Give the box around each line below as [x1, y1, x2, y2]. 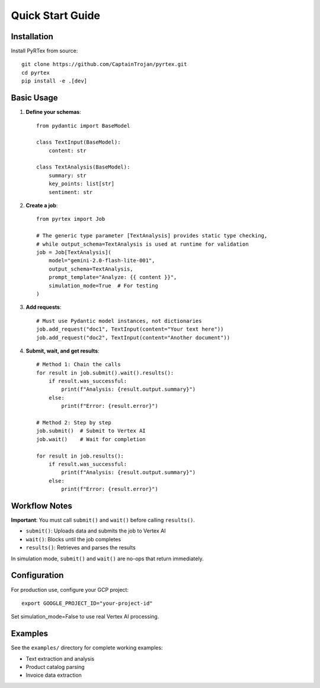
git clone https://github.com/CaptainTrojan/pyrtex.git [21, 61, 187, 68]
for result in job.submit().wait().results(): [36, 369, 174, 376]
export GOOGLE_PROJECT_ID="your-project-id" [21, 600, 153, 607]
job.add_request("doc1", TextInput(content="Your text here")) [36, 326, 224, 332]
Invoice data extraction [25, 671, 82, 679]
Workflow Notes [11, 500, 72, 511]
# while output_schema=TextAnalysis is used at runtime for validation [36, 240, 249, 248]
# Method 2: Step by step [36, 419, 112, 426]
